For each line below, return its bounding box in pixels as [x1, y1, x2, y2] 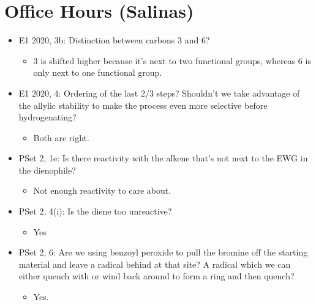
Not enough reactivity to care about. [33, 184, 171, 197]
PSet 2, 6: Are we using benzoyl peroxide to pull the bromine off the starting [18, 246, 308, 259]
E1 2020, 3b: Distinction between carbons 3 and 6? [18, 34, 210, 46]
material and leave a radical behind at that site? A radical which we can [18, 257, 291, 270]
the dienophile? [18, 163, 76, 176]
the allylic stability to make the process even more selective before [18, 98, 268, 111]
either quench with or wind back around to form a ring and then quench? [18, 270, 295, 282]
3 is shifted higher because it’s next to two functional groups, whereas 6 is [33, 54, 311, 67]
